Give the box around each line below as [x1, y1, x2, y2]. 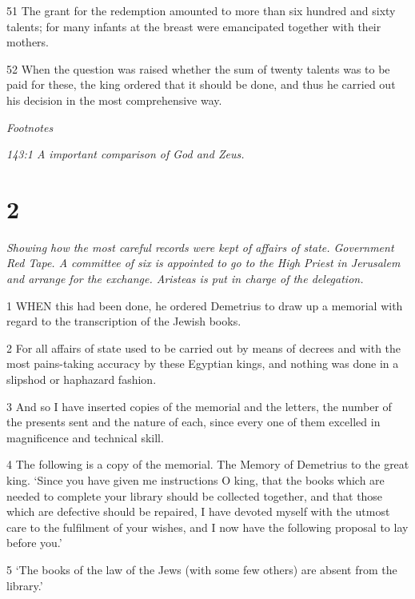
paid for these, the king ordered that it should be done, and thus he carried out [6, 76, 396, 93]
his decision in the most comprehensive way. [6, 91, 222, 108]
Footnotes [6, 118, 54, 135]
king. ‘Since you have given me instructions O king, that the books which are [6, 472, 385, 488]
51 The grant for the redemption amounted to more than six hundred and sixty [6, 2, 396, 18]
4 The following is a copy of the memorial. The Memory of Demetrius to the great [6, 456, 409, 473]
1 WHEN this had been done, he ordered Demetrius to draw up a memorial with [6, 297, 403, 313]
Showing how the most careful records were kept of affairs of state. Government [6, 238, 394, 255]
